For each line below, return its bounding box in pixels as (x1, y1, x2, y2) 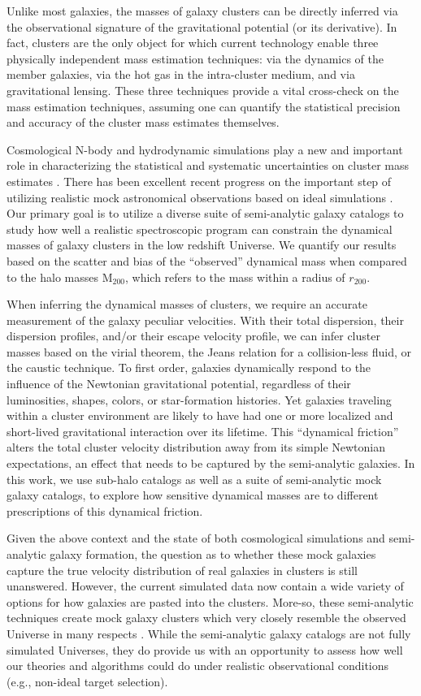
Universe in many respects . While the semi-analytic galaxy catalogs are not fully (7, 625, 411, 642)
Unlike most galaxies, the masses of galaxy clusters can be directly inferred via (7, 2, 398, 19)
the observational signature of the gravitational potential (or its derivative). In (7, 18, 397, 35)
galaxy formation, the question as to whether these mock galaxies (50, 546, 376, 562)
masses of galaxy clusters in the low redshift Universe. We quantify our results (7, 236, 397, 253)
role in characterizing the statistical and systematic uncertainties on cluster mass (7, 157, 410, 174)
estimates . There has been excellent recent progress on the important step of (7, 172, 392, 189)
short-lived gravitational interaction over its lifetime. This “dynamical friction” (7, 422, 399, 439)
